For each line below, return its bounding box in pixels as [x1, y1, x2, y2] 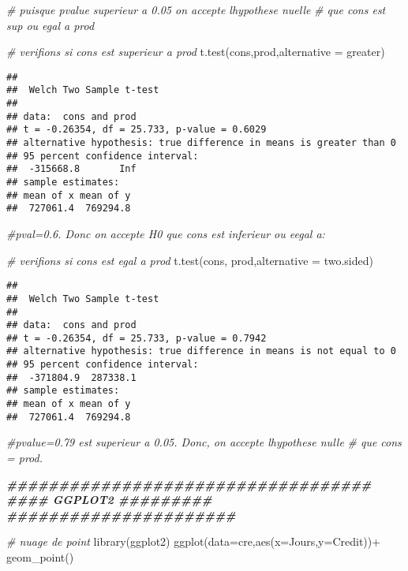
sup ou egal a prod [6, 17, 95, 33]
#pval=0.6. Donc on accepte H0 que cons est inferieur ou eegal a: [6, 226, 325, 241]
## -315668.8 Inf [6, 163, 137, 175]
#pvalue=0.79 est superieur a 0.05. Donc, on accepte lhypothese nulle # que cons [6, 434, 402, 450]
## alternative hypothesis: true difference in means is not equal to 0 [6, 345, 396, 357]
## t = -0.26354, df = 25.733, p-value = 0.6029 [6, 124, 267, 136]
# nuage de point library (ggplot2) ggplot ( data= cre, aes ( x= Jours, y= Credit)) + [6, 533, 381, 550]
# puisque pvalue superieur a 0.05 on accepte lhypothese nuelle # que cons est [6, 2, 386, 17]
